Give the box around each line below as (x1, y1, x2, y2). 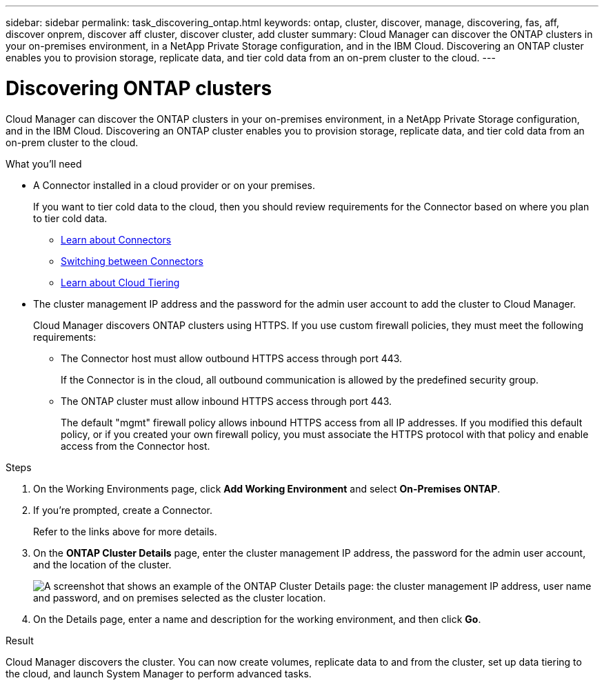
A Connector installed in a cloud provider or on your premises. (33, 179, 315, 191)
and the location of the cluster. (33, 558, 172, 570)
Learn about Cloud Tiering (61, 276, 180, 288)
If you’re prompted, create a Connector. (33, 504, 212, 516)
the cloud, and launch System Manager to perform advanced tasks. (6, 667, 312, 679)
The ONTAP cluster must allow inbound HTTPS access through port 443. (61, 395, 392, 407)
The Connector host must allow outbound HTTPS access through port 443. (61, 352, 403, 364)
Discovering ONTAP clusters (6, 76, 272, 100)
